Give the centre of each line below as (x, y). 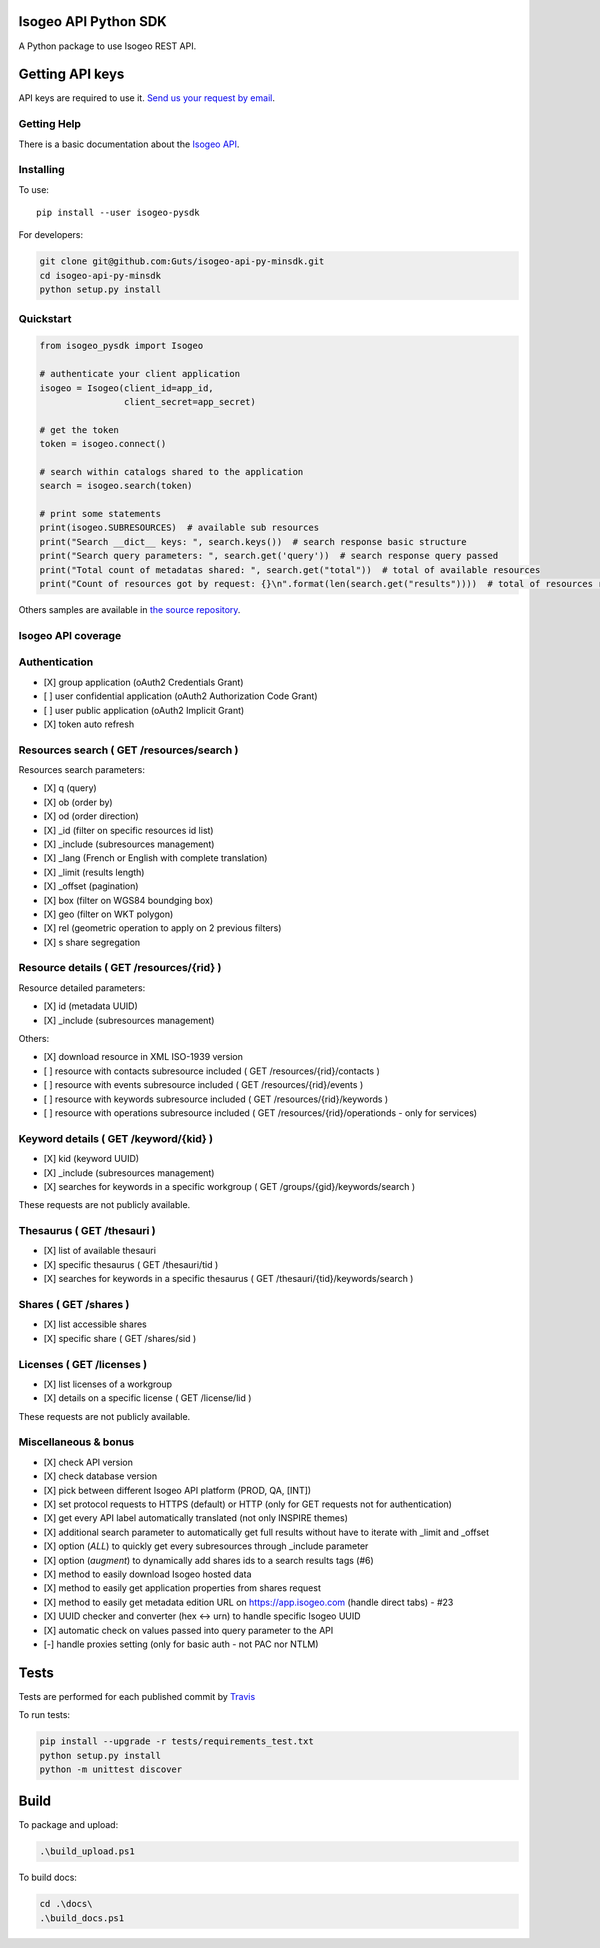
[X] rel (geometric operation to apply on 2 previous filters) (162, 928)
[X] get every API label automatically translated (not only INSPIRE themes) (196, 1518)
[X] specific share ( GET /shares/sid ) (120, 1338)
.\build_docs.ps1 (82, 1918)
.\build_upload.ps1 (87, 1851)
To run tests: (44, 1715)
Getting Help (50, 124)
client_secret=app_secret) (190, 401)
